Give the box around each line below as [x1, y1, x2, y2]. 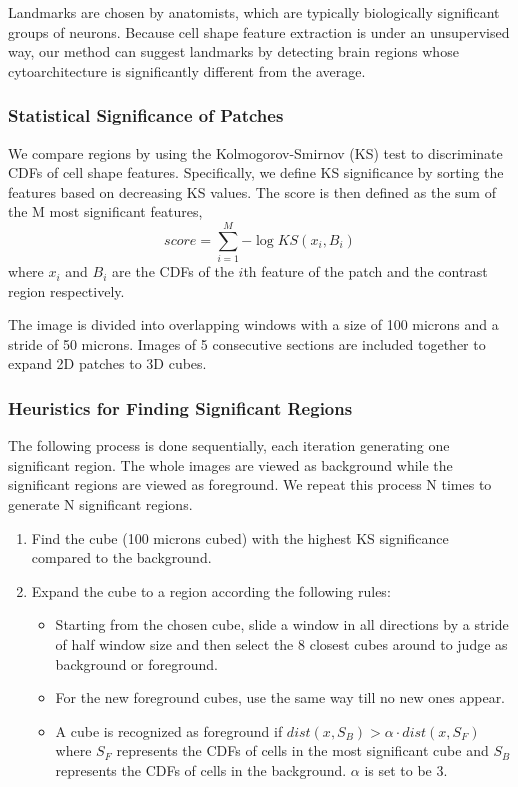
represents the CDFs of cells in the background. [55, 760, 347, 780]
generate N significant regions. [8, 494, 193, 515]
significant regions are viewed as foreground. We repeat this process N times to [8, 474, 492, 495]
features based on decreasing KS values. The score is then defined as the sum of [8, 181, 496, 202]
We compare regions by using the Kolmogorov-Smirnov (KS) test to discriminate [8, 142, 503, 163]
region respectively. [8, 280, 125, 301]
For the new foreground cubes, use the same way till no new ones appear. [55, 687, 506, 708]
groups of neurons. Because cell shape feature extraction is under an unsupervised [8, 21, 510, 42]
